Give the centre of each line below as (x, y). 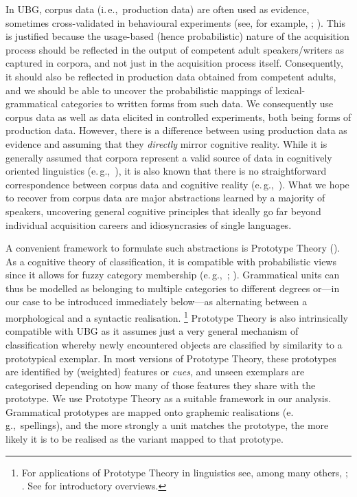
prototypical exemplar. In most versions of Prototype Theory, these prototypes (171, 358)
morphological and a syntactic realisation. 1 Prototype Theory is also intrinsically (177, 317)
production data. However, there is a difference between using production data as (176, 130)
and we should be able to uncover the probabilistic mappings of (139, 90)
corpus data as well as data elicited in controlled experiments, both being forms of (178, 117)
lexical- (290, 90)
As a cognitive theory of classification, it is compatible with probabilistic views (171, 261)
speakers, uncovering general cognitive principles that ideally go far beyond (163, 211)
